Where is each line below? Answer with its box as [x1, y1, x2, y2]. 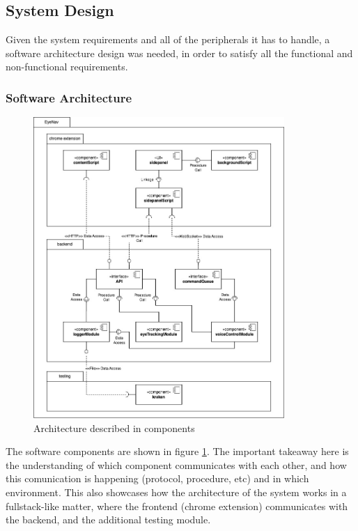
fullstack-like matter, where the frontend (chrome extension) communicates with [6, 498, 348, 513]
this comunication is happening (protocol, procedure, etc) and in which [6, 471, 309, 486]
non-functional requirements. [6, 59, 128, 74]
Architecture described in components [33, 420, 195, 435]
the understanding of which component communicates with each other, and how [6, 457, 347, 472]
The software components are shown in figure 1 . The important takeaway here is [6, 444, 349, 459]
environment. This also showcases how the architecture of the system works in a [6, 485, 347, 500]
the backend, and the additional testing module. [6, 512, 211, 527]
